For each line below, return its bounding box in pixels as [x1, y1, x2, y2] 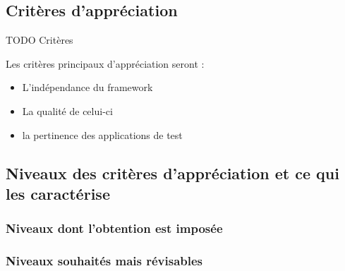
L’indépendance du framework [22, 80, 153, 95]
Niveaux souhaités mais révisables [6, 252, 203, 270]
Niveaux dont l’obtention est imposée [6, 219, 223, 237]
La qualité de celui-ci [22, 103, 113, 118]
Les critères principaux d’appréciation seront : [6, 56, 205, 71]
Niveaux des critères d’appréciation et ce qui [6, 162, 339, 183]
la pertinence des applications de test [22, 127, 183, 142]
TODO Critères [6, 32, 73, 47]
